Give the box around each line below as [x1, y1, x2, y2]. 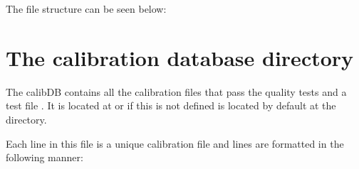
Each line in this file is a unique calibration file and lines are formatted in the [6, 136, 344, 151]
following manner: [6, 150, 83, 165]
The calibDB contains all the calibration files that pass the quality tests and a [6, 84, 347, 99]
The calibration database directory [6, 43, 354, 72]
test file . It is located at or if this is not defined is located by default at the [6, 98, 336, 113]
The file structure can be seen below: [6, 1, 167, 16]
